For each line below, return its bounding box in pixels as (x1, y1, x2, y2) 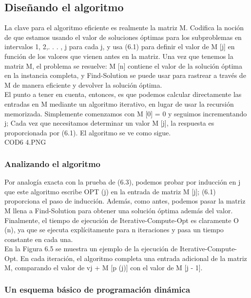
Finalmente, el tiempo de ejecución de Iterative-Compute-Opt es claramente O (4, 215, 239, 225)
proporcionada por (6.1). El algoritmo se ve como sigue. (4, 127, 171, 137)
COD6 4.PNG (4, 137, 46, 147)
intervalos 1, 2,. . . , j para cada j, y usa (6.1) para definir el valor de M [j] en (4, 41, 235, 52)
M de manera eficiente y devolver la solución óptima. (4, 79, 162, 90)
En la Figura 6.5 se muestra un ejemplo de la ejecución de (4, 243, 178, 254)
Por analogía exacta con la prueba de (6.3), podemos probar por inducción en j (4, 177, 241, 187)
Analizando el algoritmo (4, 157, 100, 169)
